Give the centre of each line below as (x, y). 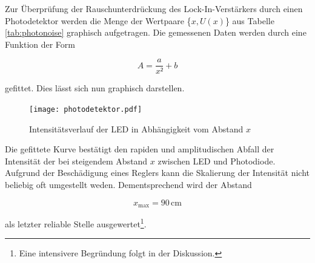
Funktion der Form (40, 44)
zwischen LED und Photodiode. (217, 161)
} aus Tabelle (250, 20)
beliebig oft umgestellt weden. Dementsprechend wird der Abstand (128, 185)
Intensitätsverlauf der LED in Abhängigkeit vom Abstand (136, 128)
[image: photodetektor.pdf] (86, 110)
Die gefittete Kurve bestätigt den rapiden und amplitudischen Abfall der (140, 149)
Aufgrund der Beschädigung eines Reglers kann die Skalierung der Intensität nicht (157, 173)
